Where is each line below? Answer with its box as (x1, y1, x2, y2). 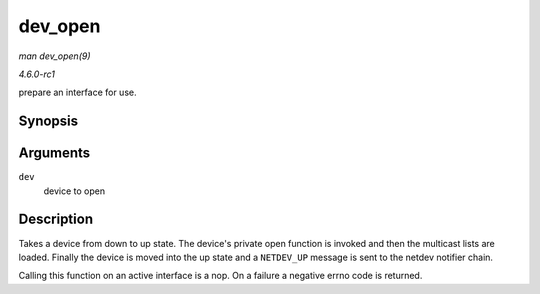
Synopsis (18, 113, 79, 130)
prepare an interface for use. (18, 86, 137, 99)
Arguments (18, 145, 91, 162)
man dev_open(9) (18, 50, 91, 62)
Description (18, 211, 94, 228)
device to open (43, 185, 105, 197)
